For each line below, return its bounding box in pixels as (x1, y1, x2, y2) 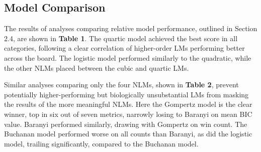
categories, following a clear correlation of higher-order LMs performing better (4, 43, 245, 53)
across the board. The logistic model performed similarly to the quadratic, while (4, 52, 251, 63)
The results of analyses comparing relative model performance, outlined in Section (4, 23, 257, 34)
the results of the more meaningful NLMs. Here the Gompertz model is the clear (4, 99, 252, 109)
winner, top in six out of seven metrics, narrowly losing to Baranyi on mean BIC (4, 108, 252, 119)
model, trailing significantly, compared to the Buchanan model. (4, 138, 199, 148)
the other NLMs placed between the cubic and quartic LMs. (4, 62, 189, 73)
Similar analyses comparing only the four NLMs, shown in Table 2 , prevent (4, 79, 239, 90)
